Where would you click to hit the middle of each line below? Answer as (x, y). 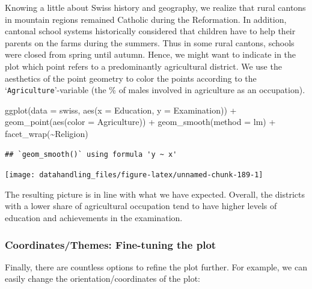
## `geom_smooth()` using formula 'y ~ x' (91, 154)
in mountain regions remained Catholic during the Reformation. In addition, (146, 19)
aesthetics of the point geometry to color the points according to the (131, 78)
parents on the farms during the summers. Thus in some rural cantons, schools (150, 42)
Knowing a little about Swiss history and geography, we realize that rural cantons (155, 7)
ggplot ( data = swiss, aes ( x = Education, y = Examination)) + (121, 110)
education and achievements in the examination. (94, 218)
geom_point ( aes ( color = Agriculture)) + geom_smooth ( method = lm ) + (140, 122)
